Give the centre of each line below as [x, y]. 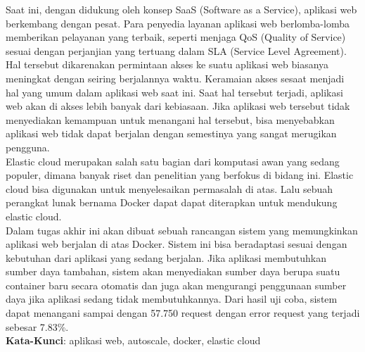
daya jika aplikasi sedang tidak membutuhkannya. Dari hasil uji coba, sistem [172, 299]
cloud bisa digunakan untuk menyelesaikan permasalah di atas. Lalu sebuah [169, 188]
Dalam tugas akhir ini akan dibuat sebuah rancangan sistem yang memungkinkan [182, 230]
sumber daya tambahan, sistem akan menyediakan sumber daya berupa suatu [173, 271]
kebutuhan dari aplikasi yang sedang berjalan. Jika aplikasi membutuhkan [166, 257]
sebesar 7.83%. [37, 326]
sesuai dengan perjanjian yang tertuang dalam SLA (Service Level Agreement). [176, 50]
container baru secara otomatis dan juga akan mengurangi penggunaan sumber [176, 285]
